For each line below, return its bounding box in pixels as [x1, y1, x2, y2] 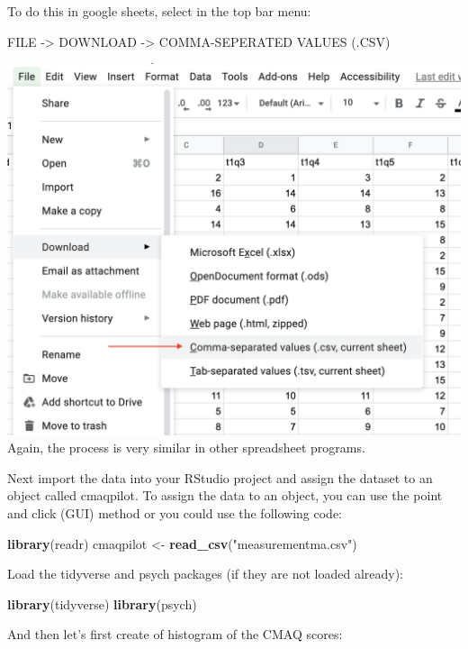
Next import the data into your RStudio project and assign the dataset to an [7, 468, 433, 487]
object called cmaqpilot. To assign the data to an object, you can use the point [7, 486, 443, 505]
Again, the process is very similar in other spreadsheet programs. [7, 438, 365, 457]
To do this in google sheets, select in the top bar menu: [7, 2, 311, 20]
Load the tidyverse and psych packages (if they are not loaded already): [7, 564, 403, 583]
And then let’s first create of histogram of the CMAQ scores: [7, 625, 343, 644]
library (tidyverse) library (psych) [7, 594, 197, 613]
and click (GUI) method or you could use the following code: [7, 504, 342, 523]
